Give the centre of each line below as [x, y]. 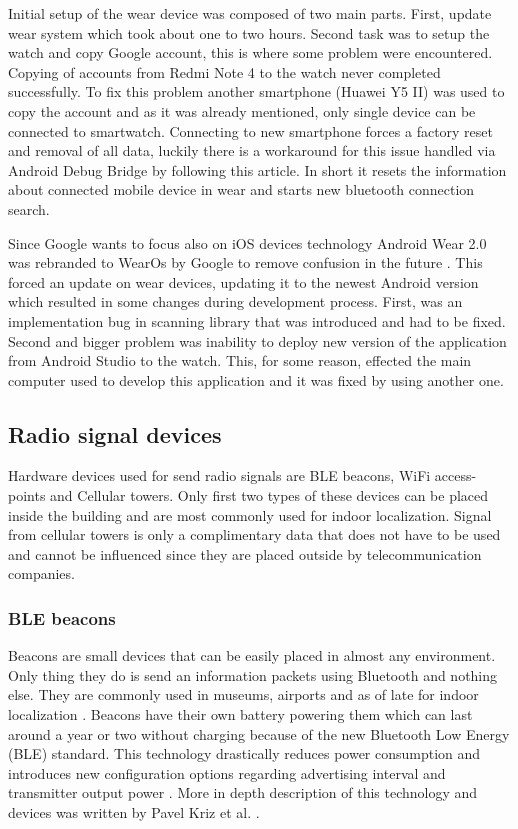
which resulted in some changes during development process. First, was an [235, 301]
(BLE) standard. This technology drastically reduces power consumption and [244, 753]
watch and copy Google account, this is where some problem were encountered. [250, 52]
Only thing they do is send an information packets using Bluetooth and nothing [253, 674]
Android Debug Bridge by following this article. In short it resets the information [257, 169]
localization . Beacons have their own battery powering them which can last [240, 714]
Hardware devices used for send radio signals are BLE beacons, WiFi [219, 475]
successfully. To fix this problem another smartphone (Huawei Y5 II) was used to [256, 91]
